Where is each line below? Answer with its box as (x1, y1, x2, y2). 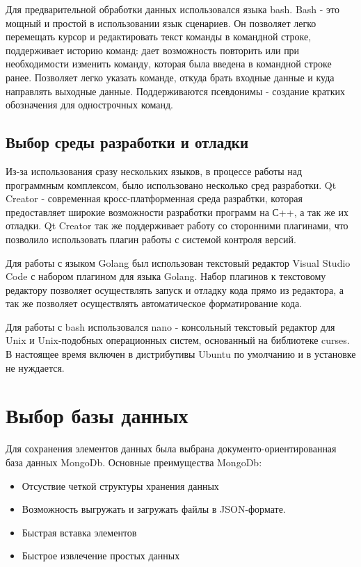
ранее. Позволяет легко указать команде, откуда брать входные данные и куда (6, 69, 335, 84)
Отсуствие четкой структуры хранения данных (22, 478, 219, 493)
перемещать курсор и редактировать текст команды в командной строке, (6, 29, 312, 44)
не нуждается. (6, 360, 65, 375)
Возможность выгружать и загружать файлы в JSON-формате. (22, 502, 286, 516)
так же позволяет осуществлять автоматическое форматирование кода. (6, 296, 302, 311)
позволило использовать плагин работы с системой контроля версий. (6, 231, 296, 246)
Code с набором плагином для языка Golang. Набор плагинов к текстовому (6, 269, 326, 283)
